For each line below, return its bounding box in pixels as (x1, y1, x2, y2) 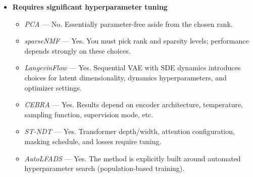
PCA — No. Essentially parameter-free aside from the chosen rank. (24, 18, 233, 29)
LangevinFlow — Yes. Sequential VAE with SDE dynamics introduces (24, 62, 241, 73)
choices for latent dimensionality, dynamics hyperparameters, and (24, 72, 227, 82)
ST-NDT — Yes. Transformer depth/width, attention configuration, (24, 126, 235, 137)
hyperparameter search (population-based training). (24, 163, 185, 173)
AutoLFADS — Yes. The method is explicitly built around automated (24, 153, 241, 163)
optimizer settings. (24, 82, 82, 93)
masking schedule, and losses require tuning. (24, 136, 162, 146)
